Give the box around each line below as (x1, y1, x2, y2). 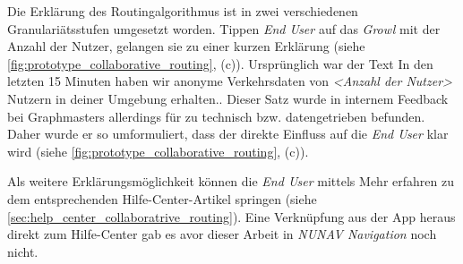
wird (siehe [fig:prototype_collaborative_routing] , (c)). (7, 141, 309, 160)
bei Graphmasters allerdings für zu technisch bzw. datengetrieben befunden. (7, 106, 425, 125)
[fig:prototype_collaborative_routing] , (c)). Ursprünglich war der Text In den (7, 54, 433, 72)
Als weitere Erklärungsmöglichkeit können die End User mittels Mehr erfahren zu (7, 172, 454, 191)
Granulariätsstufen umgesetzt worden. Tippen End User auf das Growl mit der (7, 19, 441, 38)
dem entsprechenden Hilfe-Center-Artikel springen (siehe (7, 189, 317, 208)
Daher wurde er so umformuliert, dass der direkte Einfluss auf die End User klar (7, 124, 449, 143)
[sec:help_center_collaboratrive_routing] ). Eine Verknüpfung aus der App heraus (7, 207, 456, 226)
